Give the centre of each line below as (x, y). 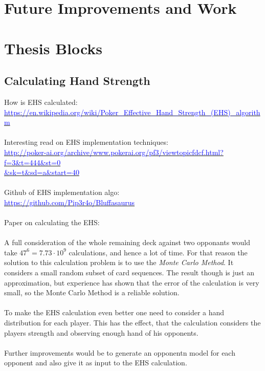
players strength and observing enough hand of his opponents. (101, 332)
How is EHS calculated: (41, 102)
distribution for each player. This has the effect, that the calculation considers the (132, 323)
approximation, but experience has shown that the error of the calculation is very (132, 282)
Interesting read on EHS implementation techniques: (86, 142)
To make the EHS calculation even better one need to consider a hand (114, 312)
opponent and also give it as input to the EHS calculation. (96, 363)
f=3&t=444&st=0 (32, 162)
